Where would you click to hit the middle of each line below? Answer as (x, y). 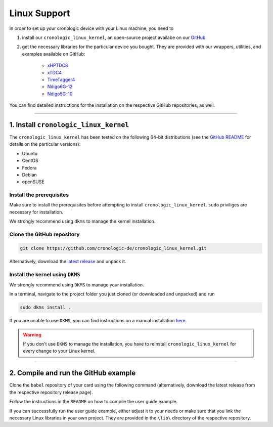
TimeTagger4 (61, 79)
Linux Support (40, 13)
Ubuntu (30, 153)
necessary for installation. (36, 212)
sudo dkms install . (45, 308)
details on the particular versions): (45, 144)
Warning (32, 334)
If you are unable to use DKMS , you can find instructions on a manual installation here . (98, 321)
